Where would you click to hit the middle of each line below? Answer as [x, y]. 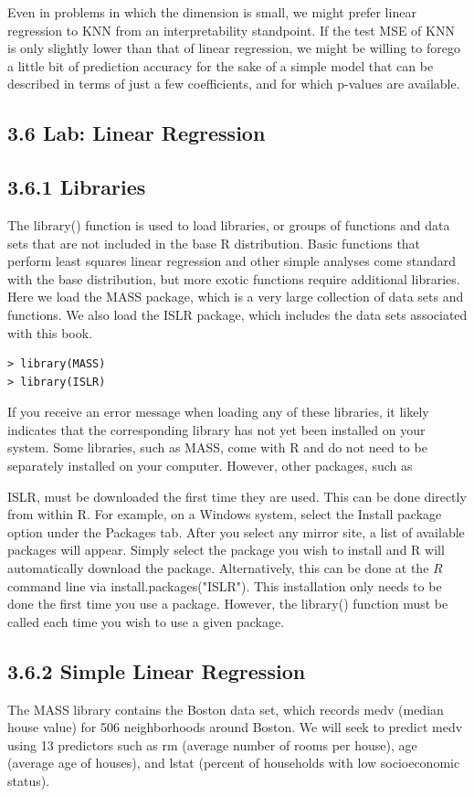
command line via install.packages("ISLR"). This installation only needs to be [225, 585]
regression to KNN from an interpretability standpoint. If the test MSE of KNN [231, 30]
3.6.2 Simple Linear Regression [157, 670]
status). [29, 781]
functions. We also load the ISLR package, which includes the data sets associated [237, 314]
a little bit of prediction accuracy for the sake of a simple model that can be [221, 65]
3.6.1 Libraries [77, 187]
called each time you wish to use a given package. [146, 621]
